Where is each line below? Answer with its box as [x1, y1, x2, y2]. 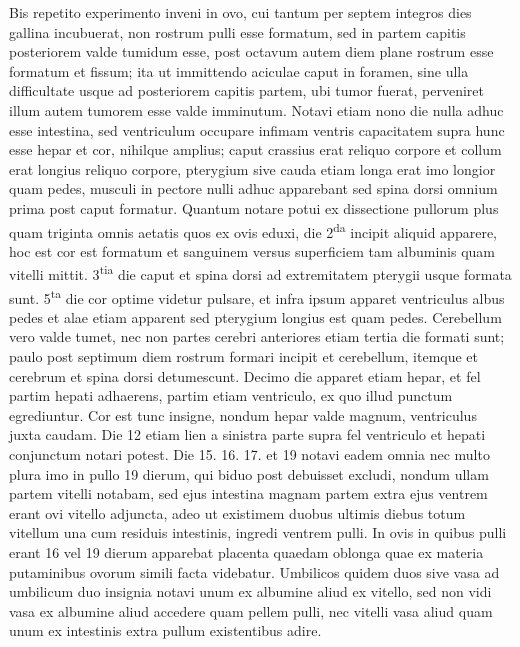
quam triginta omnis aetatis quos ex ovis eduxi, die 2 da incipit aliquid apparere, [9, 218, 497, 242]
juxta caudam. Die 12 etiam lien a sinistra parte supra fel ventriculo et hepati [9, 424, 486, 445]
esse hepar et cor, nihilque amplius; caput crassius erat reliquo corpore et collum [9, 139, 502, 160]
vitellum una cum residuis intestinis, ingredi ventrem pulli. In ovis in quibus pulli [9, 522, 507, 543]
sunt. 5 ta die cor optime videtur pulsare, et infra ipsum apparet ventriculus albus [9, 284, 505, 308]
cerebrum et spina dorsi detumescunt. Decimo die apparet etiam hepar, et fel [9, 365, 481, 386]
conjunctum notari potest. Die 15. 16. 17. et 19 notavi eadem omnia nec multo [9, 444, 490, 465]
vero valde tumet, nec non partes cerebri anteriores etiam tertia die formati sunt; [9, 326, 505, 347]
